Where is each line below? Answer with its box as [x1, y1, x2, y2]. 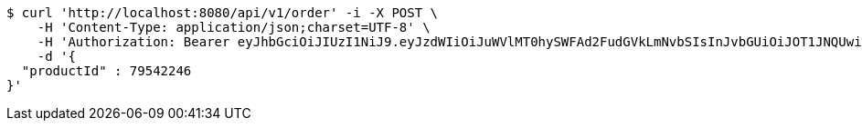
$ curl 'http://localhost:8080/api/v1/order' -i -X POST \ [6, 5, 439, 20]
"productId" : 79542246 [21, 64, 192, 78]
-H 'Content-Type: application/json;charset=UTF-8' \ [37, 20, 431, 34]
